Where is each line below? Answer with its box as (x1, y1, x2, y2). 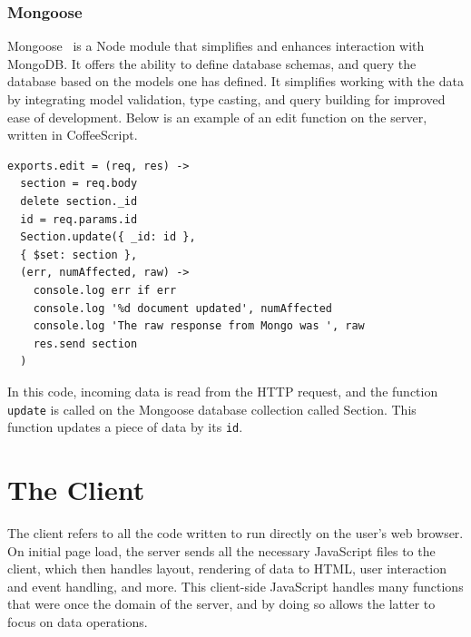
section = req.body (20, 177, 138, 191)
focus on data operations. (7, 612, 148, 631)
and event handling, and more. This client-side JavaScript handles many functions (7, 576, 464, 595)
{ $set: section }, (20, 248, 138, 261)
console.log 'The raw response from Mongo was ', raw (33, 319, 365, 333)
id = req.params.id (20, 212, 138, 226)
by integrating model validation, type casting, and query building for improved (7, 90, 446, 108)
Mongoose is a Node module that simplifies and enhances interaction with (7, 36, 425, 55)
